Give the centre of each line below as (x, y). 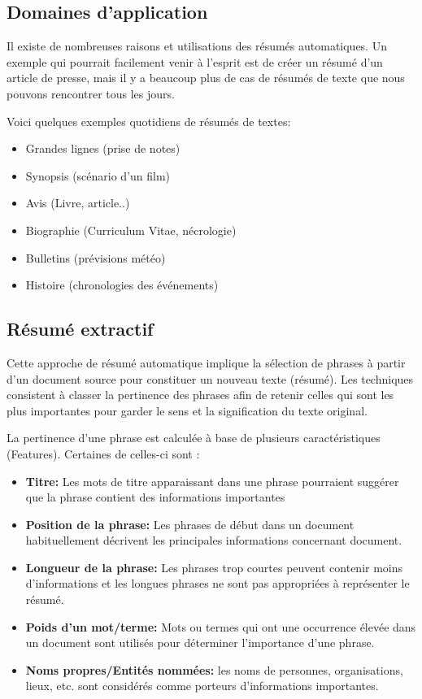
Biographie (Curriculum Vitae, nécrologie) (131, 230)
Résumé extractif (80, 329)
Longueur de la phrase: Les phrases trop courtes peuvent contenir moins (214, 567)
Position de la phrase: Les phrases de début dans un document (190, 524)
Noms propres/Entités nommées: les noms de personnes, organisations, (214, 669)
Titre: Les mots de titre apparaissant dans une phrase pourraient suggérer (212, 481)
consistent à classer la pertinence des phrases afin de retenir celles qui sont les (200, 395)
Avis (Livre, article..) (78, 203)
